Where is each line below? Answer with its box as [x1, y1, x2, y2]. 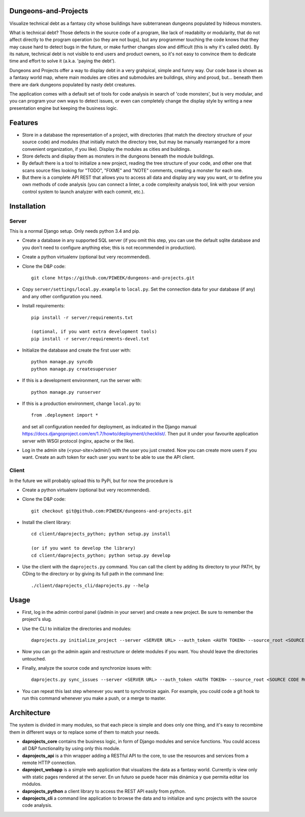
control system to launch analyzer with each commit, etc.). [22, 188, 145, 195]
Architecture [9, 709, 51, 717]
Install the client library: [22, 519, 71, 525]
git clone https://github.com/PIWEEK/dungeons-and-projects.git [31, 275, 195, 280]
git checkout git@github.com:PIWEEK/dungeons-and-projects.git [31, 508, 192, 514]
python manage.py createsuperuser [31, 366, 117, 372]
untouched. [22, 655, 46, 662]
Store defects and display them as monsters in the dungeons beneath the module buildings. [22, 153, 215, 159]
